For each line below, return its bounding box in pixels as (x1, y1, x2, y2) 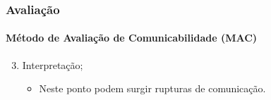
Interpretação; (22, 57, 83, 72)
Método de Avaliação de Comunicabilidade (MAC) (6, 30, 258, 45)
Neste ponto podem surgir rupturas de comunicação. (39, 81, 266, 96)
